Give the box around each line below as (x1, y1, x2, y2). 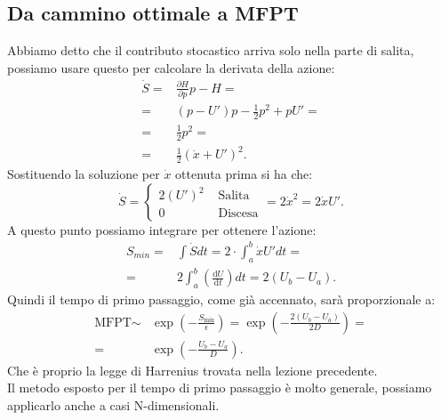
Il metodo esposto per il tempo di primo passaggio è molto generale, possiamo (7, 378, 432, 397)
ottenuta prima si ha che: (175, 165, 313, 183)
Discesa (218, 207, 259, 221)
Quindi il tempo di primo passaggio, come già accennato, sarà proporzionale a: (7, 289, 436, 308)
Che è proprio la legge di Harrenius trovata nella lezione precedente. (7, 360, 378, 379)
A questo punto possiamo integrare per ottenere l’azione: (7, 220, 317, 238)
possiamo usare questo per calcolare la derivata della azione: (7, 58, 335, 77)
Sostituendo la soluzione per (7, 165, 160, 183)
